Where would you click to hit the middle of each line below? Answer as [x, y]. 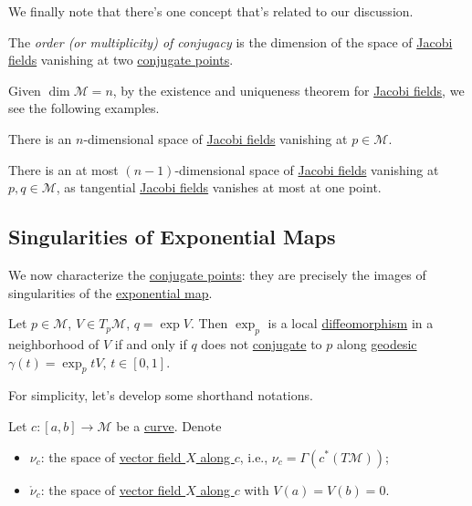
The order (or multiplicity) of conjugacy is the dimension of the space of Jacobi [231, 41]
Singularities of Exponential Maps [172, 237]
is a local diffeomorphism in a [351, 323]
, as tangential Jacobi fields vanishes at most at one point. [219, 187]
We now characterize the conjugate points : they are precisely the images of [217, 274]
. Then [209, 323]
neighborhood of [54, 343]
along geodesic [377, 343]
